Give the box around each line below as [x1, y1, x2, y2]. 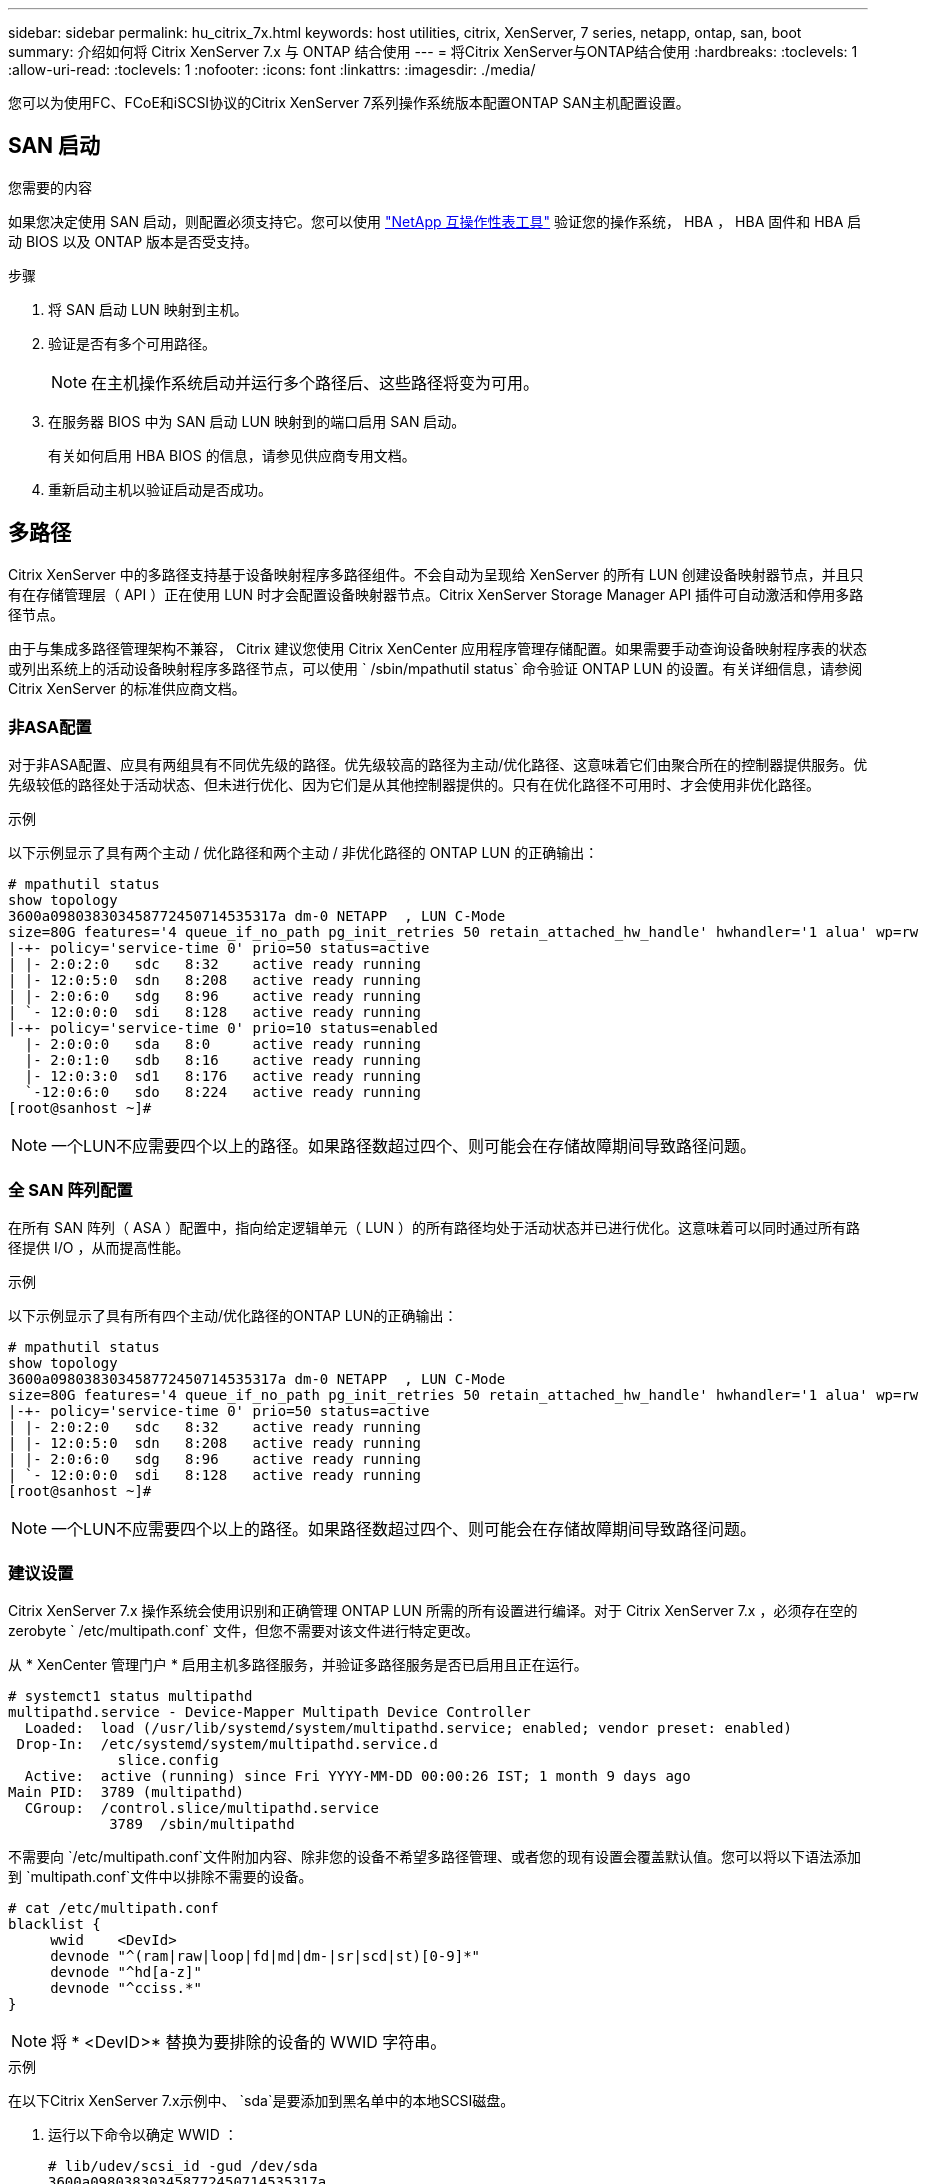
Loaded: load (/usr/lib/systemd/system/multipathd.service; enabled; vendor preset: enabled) [24, 1719, 792, 1736]
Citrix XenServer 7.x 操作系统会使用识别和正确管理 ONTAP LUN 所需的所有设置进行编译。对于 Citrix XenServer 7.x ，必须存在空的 [8, 1601, 858, 1619]
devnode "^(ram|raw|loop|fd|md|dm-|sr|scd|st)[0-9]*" [50, 1947, 481, 1964]
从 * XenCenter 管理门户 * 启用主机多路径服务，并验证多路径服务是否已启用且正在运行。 [8, 1655, 588, 1673]
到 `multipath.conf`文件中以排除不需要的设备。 [8, 1867, 313, 1885]
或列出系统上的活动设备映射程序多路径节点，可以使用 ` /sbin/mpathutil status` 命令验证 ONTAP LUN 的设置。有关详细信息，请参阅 [8, 659, 863, 677]
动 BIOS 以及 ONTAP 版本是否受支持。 [8, 232, 259, 250]
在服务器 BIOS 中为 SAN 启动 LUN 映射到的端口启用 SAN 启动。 [48, 412, 466, 430]
